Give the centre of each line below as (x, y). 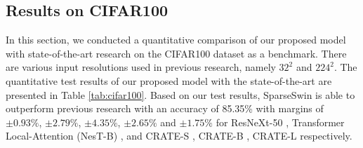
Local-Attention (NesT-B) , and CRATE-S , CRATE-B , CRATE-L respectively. (179, 136)
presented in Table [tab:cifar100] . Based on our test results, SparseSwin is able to (180, 94)
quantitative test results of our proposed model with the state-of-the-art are (169, 80)
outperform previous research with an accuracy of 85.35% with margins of (165, 108)
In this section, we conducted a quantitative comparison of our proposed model (176, 40)
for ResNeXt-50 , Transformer (280, 122)
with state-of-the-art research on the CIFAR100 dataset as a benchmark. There (176, 53)
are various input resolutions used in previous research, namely (141, 67)
